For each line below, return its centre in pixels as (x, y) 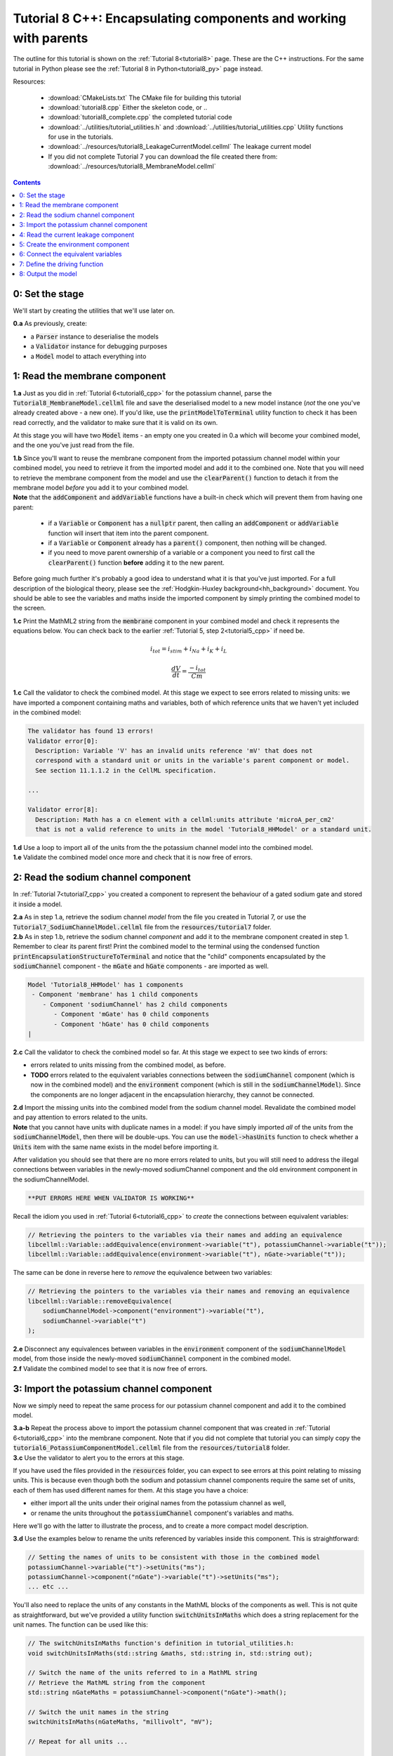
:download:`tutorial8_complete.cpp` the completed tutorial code (140, 117)
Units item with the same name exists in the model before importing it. (116, 1147)
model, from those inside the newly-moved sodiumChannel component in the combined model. (152, 1358)
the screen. (29, 608)
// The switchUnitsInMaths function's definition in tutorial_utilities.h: (161, 1643)
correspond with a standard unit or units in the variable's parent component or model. (193, 761)
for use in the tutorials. (81, 137)
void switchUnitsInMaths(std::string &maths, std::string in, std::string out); (170, 1653)
